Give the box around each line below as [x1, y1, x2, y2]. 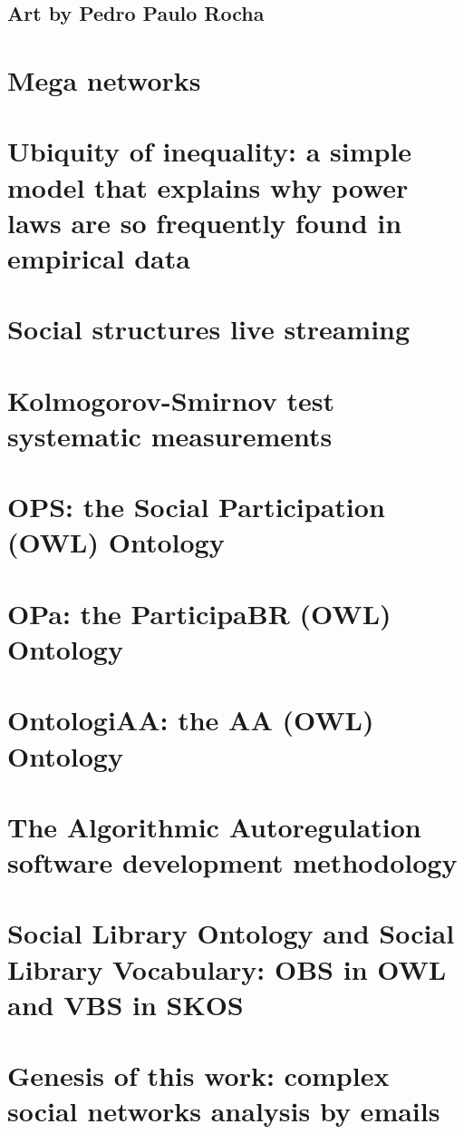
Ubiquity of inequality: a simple [7, 132, 412, 170]
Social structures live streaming [7, 310, 411, 347]
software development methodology [7, 844, 458, 881]
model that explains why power [7, 168, 409, 205]
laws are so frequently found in [7, 203, 402, 240]
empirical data [7, 239, 190, 276]
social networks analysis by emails [7, 1092, 440, 1129]
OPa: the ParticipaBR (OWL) [7, 594, 391, 631]
